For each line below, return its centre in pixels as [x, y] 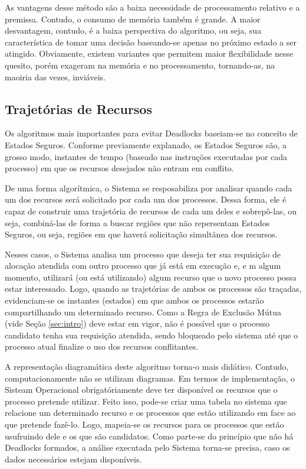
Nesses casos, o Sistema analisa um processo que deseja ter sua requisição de [143, 254]
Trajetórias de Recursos [78, 108]
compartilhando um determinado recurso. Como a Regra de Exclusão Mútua [143, 312]
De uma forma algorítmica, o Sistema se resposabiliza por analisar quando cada [149, 188]
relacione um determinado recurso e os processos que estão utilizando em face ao [150, 413]
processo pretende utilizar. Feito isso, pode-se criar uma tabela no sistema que [146, 401]
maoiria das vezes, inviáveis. [55, 76]
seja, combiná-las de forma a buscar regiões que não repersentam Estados [137, 222]
